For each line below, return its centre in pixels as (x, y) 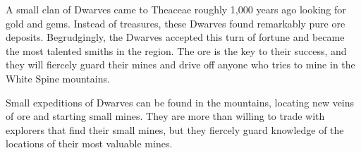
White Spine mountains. (58, 78)
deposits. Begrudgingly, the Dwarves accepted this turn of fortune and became (175, 37)
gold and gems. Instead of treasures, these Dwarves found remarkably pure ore (176, 23)
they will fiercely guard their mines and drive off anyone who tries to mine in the (180, 65)
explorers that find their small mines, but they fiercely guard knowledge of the (175, 129)
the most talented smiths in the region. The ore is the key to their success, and (176, 50)
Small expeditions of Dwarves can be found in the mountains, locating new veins (180, 102)
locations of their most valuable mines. (89, 143)
